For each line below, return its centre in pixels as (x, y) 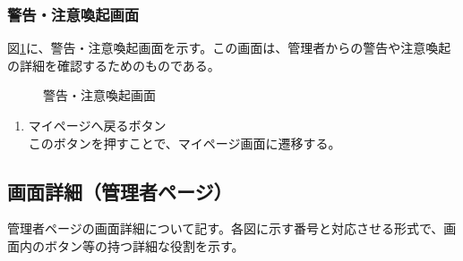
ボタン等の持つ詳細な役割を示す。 (144, 245)
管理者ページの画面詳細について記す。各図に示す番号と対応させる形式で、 (226, 228)
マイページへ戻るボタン (97, 125)
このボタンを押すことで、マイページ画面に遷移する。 (184, 143)
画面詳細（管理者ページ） (120, 191)
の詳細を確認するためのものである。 (114, 65)
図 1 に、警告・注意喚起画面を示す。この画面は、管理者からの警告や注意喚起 (229, 48)
